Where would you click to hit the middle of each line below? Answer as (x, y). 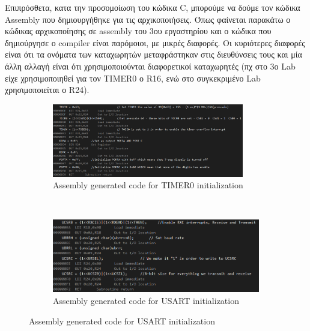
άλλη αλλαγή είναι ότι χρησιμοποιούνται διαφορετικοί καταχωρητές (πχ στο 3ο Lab (150, 66)
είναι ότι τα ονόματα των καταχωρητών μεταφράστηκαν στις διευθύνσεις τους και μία (153, 54)
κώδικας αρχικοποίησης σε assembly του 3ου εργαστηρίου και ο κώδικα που (138, 31)
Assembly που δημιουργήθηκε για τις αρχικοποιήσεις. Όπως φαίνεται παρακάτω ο (148, 19)
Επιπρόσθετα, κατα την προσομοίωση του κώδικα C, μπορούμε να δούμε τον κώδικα (153, 7)
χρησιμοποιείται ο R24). (47, 90)
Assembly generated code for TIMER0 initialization (148, 185)
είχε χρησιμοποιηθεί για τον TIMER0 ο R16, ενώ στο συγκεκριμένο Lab (133, 78)
